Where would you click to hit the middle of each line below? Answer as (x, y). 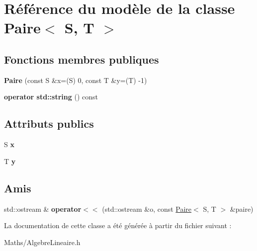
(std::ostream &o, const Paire (147, 209)
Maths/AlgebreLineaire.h (42, 242)
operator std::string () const (51, 97)
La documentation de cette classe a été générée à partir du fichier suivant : (118, 225)
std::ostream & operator (43, 209)
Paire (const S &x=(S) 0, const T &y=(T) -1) (76, 80)
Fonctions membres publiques (82, 59)
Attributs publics (49, 124)
